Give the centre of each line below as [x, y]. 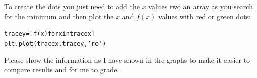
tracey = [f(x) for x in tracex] [50, 34]
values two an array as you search [201, 6]
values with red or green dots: [205, 16]
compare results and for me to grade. [62, 70]
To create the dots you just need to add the [72, 6]
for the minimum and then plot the [59, 16]
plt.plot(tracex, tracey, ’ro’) [55, 44]
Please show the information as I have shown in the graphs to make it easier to [127, 60]
